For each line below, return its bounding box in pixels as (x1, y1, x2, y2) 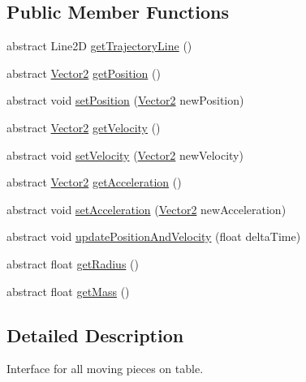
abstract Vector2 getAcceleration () (6, 174, 182, 191)
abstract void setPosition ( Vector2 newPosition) (6, 92, 244, 109)
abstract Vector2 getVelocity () (6, 118, 161, 135)
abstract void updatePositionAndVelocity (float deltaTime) (6, 228, 301, 245)
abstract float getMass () (6, 282, 130, 299)
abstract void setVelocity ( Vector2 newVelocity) (6, 146, 244, 163)
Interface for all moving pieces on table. (6, 360, 204, 377)
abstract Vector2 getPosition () (6, 64, 161, 81)
